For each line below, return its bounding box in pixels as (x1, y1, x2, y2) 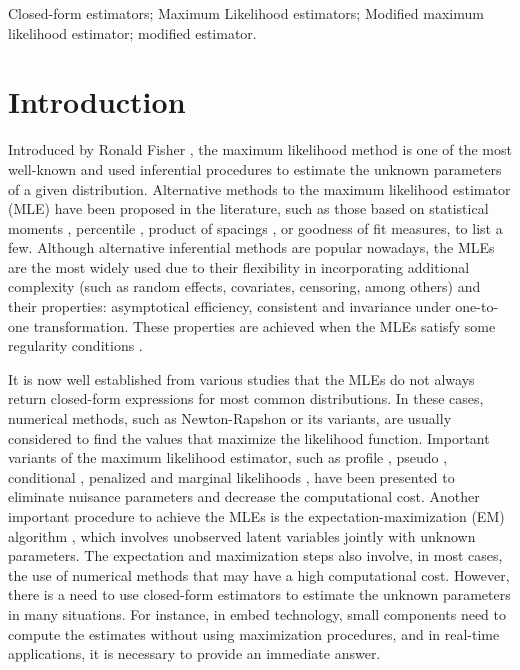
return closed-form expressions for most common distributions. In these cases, (8, 388, 484, 409)
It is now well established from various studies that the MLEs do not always (8, 368, 475, 389)
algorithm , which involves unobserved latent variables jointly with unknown (8, 525, 476, 546)
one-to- (455, 296, 499, 317)
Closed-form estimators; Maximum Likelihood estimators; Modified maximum (8, 3, 484, 23)
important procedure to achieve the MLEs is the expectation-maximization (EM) (8, 506, 505, 526)
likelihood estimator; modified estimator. (8, 22, 257, 43)
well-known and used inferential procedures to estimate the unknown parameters (8, 158, 502, 179)
